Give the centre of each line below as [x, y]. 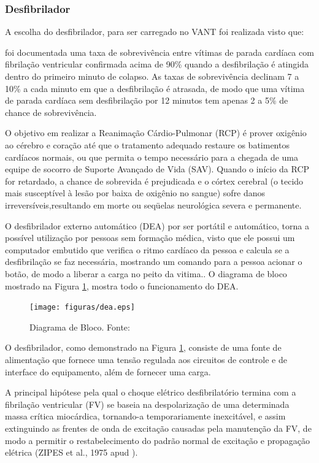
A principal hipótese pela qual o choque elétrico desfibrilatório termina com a [151, 392]
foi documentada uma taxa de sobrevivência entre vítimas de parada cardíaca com [159, 52]
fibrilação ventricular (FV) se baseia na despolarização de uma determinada [147, 404]
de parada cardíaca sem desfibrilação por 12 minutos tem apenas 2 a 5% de [147, 100]
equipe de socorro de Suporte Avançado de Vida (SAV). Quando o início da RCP [157, 169]
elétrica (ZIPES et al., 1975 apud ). [71, 452]
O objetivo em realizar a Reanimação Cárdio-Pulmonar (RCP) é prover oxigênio [156, 133]
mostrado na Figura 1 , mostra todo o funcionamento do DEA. [122, 285]
